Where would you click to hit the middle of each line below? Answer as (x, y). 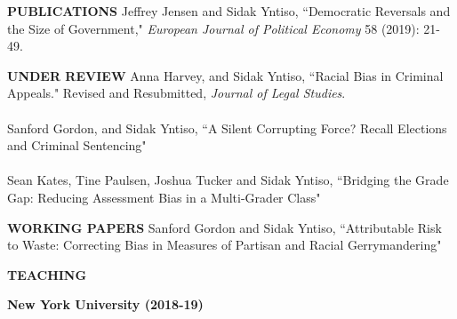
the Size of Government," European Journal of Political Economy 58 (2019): (213, 28)
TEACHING (47, 274)
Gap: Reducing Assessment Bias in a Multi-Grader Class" (164, 197)
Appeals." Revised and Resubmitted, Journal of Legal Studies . (176, 93)
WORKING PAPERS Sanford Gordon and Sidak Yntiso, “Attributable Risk (224, 227)
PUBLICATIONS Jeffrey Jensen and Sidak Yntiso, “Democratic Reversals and (229, 11)
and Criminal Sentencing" (77, 145)
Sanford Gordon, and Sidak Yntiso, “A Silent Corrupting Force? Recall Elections (227, 128)
